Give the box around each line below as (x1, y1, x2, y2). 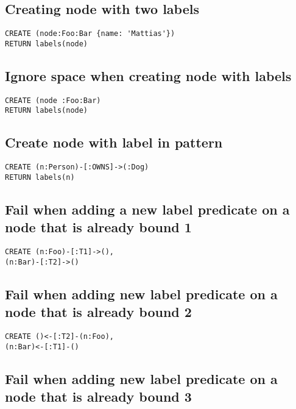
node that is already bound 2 (5, 302, 192, 321)
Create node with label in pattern (5, 133, 223, 152)
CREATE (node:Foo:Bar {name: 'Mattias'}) (5, 29, 175, 38)
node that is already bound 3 (5, 387, 192, 406)
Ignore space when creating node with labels (5, 66, 292, 85)
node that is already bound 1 (5, 218, 192, 237)
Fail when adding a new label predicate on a (5, 199, 290, 218)
